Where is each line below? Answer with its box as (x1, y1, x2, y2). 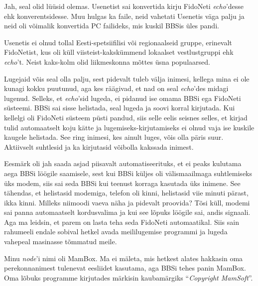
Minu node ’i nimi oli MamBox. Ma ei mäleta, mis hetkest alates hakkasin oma (4, 253, 243, 263)
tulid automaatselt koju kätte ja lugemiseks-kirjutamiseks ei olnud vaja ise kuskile (4, 122, 255, 132)
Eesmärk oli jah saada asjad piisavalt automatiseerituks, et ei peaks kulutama (4, 158, 242, 169)
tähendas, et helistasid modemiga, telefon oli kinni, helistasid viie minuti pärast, (4, 188, 249, 198)
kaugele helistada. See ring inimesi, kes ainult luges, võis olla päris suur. (4, 132, 224, 142)
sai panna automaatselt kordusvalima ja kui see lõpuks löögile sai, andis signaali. (4, 207, 251, 217)
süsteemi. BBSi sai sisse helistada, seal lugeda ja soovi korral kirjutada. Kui (4, 102, 235, 113)
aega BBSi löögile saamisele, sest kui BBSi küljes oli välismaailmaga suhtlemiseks (4, 168, 253, 178)
